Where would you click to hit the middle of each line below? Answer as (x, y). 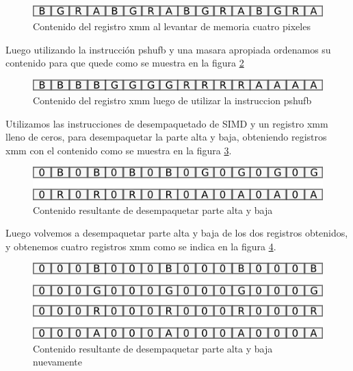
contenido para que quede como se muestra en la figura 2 (125, 63)
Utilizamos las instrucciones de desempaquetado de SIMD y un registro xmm (167, 123)
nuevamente (57, 362)
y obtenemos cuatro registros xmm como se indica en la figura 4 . (141, 246)
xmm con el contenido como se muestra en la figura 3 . (119, 150)
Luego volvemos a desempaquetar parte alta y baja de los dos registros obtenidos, (177, 233)
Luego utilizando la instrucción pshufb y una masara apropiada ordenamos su (168, 49)
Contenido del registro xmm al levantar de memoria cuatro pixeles (172, 26)
